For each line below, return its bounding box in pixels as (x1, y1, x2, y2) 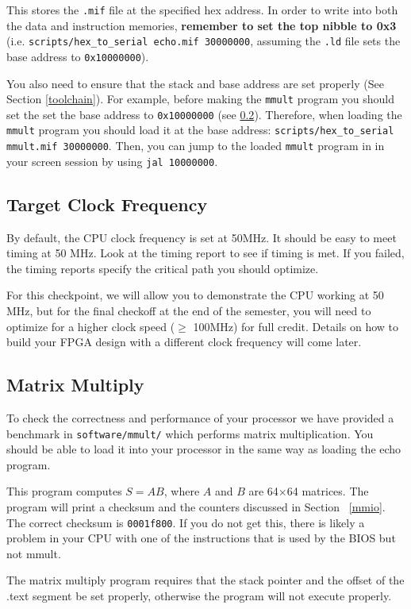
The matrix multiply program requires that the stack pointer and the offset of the (6, 572, 405, 588)
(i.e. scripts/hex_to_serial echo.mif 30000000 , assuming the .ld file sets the (6, 33, 401, 49)
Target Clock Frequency (6, 191, 208, 216)
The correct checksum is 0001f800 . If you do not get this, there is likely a (6, 514, 365, 530)
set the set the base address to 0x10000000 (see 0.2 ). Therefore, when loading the (6, 106, 402, 122)
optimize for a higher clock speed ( (6, 318, 175, 334)
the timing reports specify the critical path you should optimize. (6, 260, 319, 276)
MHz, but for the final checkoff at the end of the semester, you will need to (6, 303, 371, 319)
